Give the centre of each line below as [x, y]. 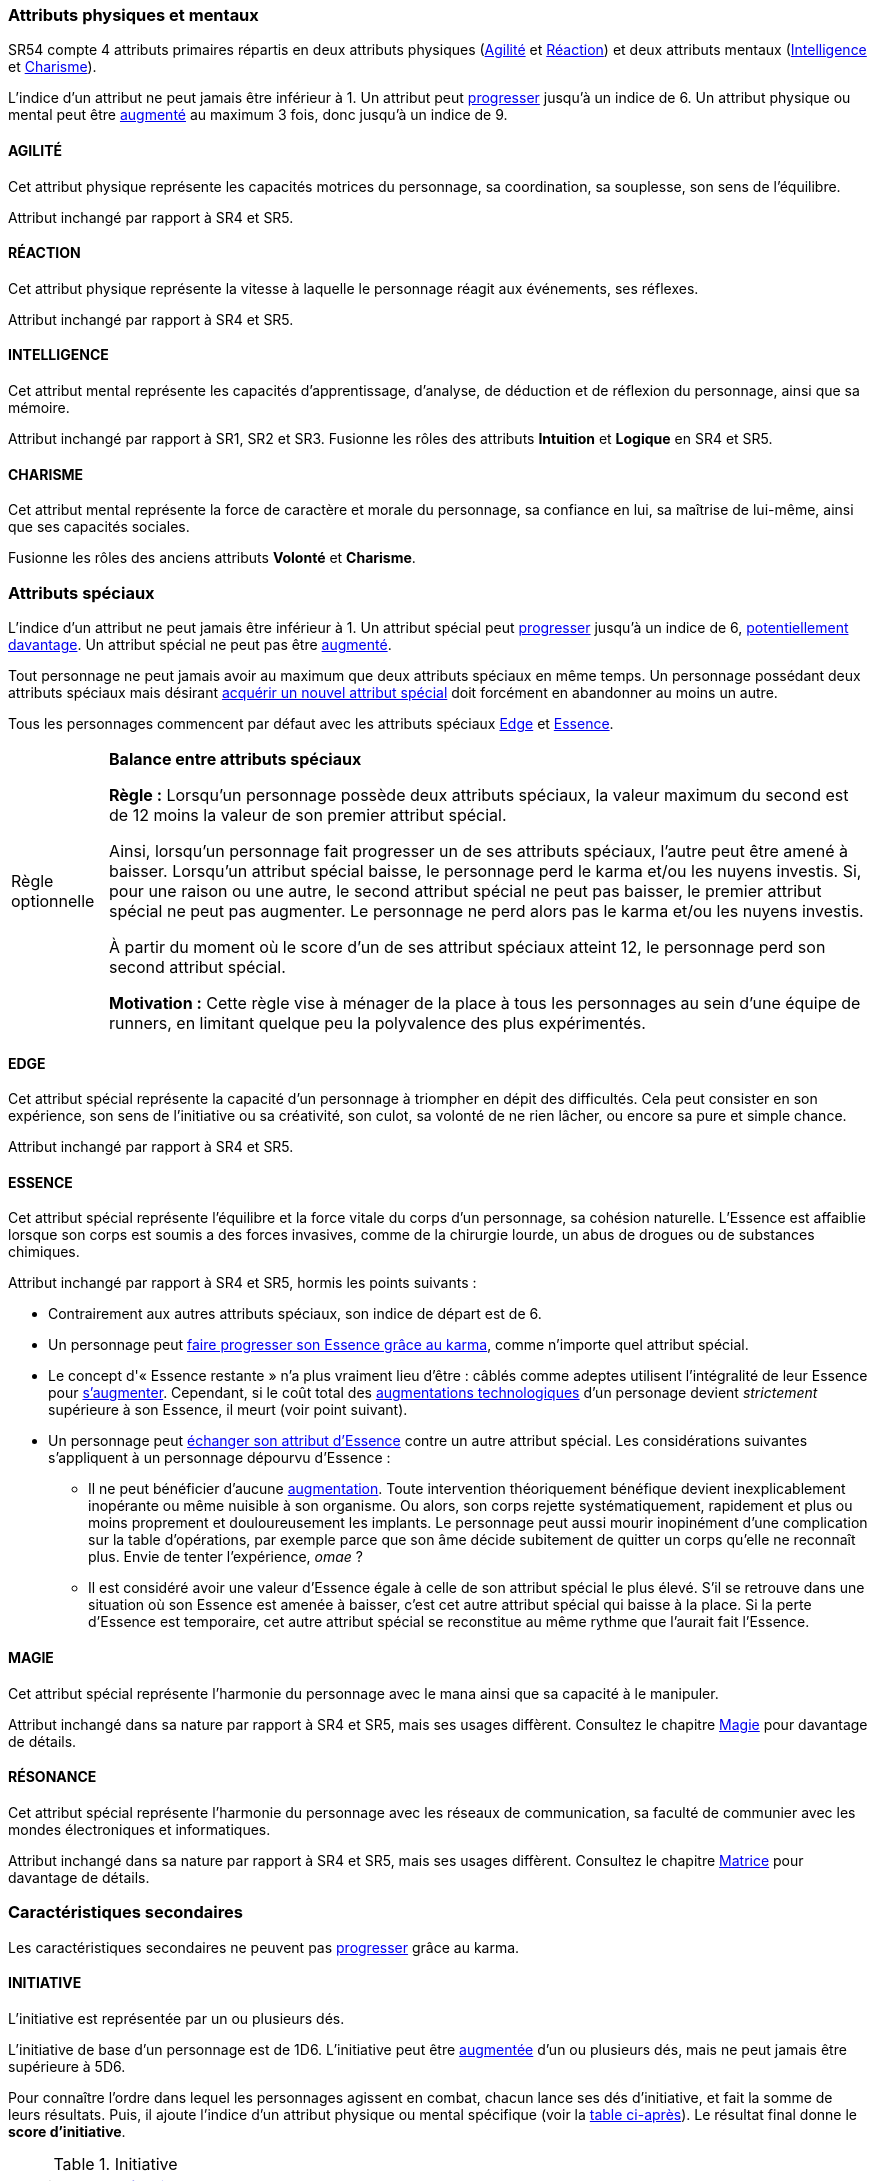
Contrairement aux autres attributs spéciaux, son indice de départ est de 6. [295, 1314]
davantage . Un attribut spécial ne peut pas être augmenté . [200, 644]
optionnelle [53, 901]
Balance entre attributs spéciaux [235, 759]
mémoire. [39, 408]
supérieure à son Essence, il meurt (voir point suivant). [228, 1410]
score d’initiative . [67, 2131]
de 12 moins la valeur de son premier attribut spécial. [308, 815]
